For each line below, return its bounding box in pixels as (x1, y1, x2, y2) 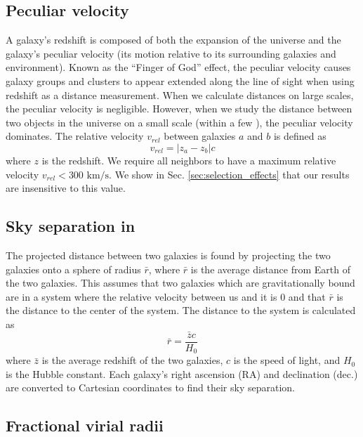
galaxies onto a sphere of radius (6, 261, 141, 276)
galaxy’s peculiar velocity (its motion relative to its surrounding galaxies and (6, 46, 336, 60)
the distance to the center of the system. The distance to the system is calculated (6, 303, 356, 318)
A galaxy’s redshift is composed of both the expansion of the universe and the (6, 32, 341, 47)
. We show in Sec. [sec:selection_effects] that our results (109, 167, 350, 181)
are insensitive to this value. (6, 181, 126, 195)
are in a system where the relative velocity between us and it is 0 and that (6, 289, 326, 304)
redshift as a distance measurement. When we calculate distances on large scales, (6, 87, 354, 102)
